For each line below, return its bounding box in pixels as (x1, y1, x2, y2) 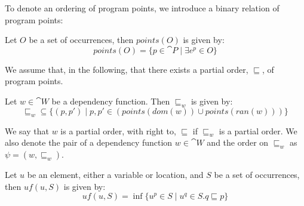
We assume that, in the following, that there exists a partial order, (5, 63, 248, 75)
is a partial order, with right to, (60, 124, 176, 137)
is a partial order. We (219, 124, 297, 137)
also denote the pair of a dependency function (5, 136, 173, 149)
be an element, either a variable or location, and (27, 168, 204, 181)
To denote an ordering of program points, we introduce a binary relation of (5, 2, 280, 14)
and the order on (207, 136, 269, 149)
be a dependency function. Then (51, 94, 170, 107)
